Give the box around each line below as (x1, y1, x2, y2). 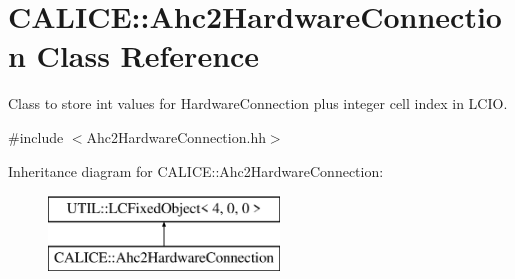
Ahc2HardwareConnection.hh (86, 126, 266, 147)
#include (8, 126, 64, 147)
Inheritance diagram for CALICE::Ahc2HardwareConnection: (8, 160, 384, 181)
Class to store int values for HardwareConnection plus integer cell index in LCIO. (8, 93, 508, 114)
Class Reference (36, 35, 260, 76)
